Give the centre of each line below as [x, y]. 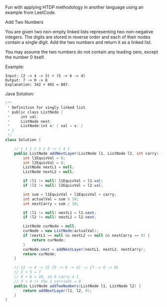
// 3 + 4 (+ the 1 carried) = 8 [47, 281]
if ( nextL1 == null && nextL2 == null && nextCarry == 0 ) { [86, 235]
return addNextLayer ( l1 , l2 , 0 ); [58, 291]
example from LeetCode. [31, 12]
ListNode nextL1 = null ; [49, 167]
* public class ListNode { [35, 112]
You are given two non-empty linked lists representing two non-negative [79, 32]
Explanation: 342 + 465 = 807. [38, 84]
